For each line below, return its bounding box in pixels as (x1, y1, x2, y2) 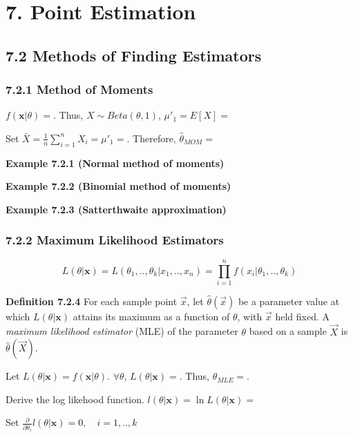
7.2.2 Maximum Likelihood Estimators (6, 231, 224, 249)
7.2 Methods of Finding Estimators (6, 44, 262, 66)
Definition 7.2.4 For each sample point (6, 293, 178, 308)
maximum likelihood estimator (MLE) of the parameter (6, 324, 238, 338)
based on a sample (249, 324, 327, 338)
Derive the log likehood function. (6, 391, 144, 406)
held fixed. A (275, 309, 330, 323)
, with (237, 309, 263, 323)
